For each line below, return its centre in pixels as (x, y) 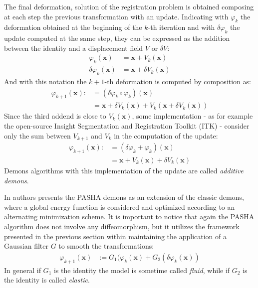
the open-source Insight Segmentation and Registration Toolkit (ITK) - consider (127, 126)
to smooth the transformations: (106, 246)
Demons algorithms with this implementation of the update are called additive (124, 170)
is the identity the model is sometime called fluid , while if (142, 270)
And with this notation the (45, 81)
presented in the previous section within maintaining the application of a (116, 236)
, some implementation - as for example (192, 116)
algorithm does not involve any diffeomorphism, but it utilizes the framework (122, 226)
